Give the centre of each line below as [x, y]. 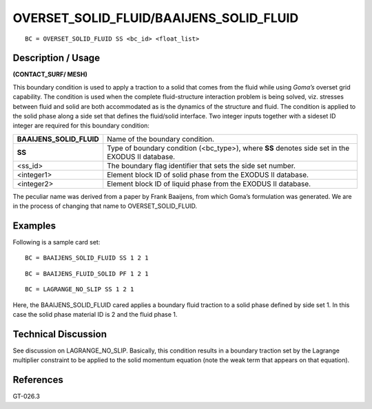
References [38, 380]
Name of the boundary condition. [161, 139]
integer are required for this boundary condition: [81, 126]
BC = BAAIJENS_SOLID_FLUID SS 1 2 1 [87, 258]
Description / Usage [56, 58]
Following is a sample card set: [56, 242]
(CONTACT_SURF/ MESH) [50, 74]
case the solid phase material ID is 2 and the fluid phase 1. [95, 315]
